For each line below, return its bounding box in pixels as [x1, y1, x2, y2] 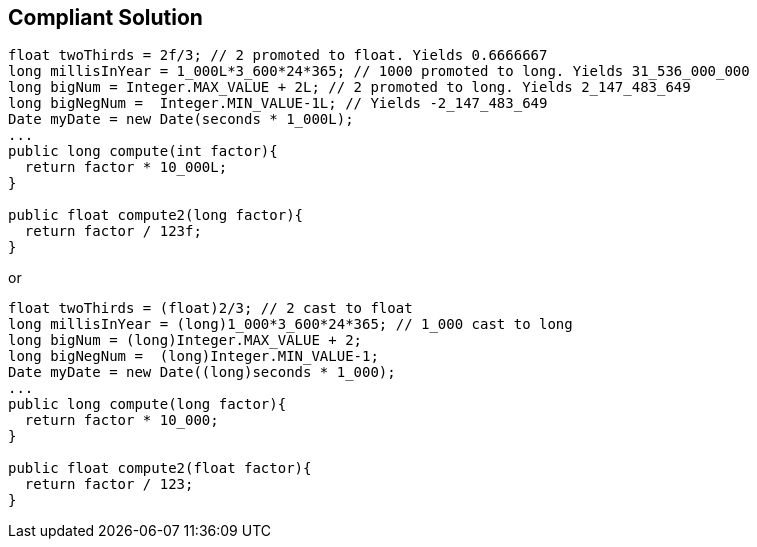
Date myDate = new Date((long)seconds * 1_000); [8, 364, 396, 381]
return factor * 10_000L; [24, 159, 228, 176]
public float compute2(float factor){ [8, 460, 312, 477]
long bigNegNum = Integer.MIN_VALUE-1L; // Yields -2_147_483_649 [8, 95, 548, 112]
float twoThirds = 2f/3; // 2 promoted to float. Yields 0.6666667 [8, 47, 548, 64]
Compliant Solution [8, 5, 203, 30]
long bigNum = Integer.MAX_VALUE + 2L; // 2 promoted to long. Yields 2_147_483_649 [8, 79, 691, 96]
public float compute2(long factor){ [8, 207, 304, 224]
